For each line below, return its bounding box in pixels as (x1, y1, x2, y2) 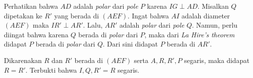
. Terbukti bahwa (25, 64, 77, 75)
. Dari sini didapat (103, 39, 158, 49)
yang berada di (54, 10, 99, 20)
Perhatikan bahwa (4, 1, 58, 11)
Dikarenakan (4, 55, 42, 65)
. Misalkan (197, 1, 229, 11)
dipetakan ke (4, 10, 42, 20)
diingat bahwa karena (4, 29, 68, 39)
